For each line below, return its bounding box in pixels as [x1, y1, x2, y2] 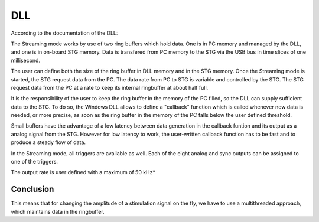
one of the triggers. [11, 158, 58, 165]
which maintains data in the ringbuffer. [11, 208, 105, 215]
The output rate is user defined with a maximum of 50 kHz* [11, 169, 156, 176]
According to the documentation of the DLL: [11, 30, 118, 37]
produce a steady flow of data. [11, 139, 86, 146]
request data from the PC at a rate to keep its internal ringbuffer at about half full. [11, 84, 209, 91]
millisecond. [11, 57, 41, 64]
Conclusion [11, 184, 54, 194]
